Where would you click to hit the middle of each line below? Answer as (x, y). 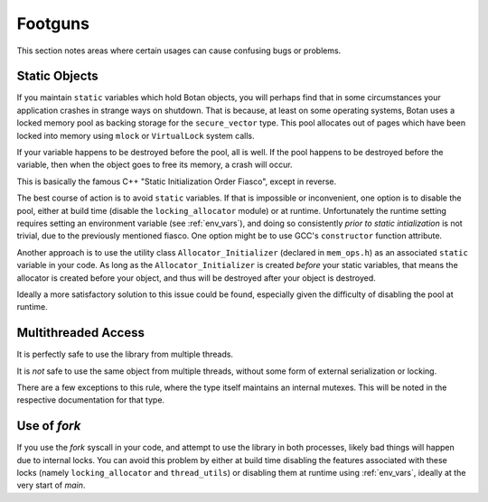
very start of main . (51, 485)
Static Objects (57, 76)
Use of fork (49, 426)
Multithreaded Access (80, 333)
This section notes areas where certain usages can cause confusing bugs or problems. (179, 51)
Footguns (53, 23)
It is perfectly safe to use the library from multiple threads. (125, 354)
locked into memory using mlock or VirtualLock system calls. (136, 135)
